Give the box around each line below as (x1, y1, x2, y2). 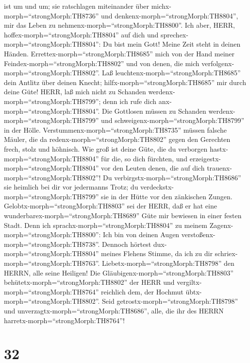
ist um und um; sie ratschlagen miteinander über (4, 1, 150, 11)
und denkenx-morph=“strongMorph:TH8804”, (101, 10, 238, 20)
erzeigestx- (189, 153, 221, 163)
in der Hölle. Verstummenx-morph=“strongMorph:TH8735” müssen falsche (4, 124, 227, 135)
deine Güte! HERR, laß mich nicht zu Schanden (4, 86, 146, 97)
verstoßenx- (181, 229, 216, 240)
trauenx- (207, 163, 232, 173)
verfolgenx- (201, 58, 234, 68)
